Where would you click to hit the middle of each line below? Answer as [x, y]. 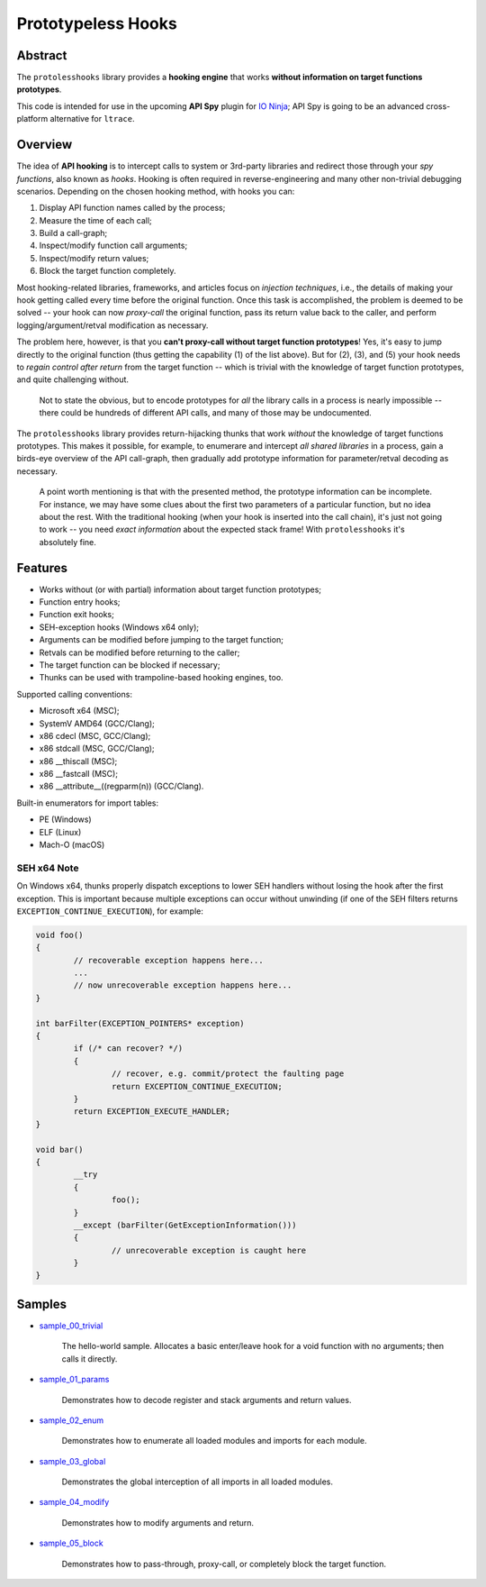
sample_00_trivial [71, 1326]
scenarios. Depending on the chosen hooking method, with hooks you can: [156, 191]
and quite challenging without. [73, 379]
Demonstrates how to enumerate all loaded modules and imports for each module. [214, 1441]
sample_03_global [72, 1461]
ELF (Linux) [60, 832]
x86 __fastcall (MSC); [79, 774]
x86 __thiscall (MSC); [78, 761]
